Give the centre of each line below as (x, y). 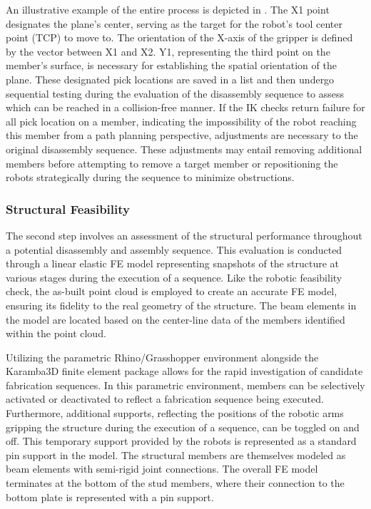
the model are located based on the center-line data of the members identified (176, 319)
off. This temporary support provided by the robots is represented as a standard (181, 441)
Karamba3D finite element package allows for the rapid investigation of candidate (184, 371)
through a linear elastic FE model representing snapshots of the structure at (172, 263)
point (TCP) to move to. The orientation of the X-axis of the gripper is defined (179, 37)
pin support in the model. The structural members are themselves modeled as (176, 454)
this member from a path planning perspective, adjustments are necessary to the (182, 135)
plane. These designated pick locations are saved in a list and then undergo (170, 79)
